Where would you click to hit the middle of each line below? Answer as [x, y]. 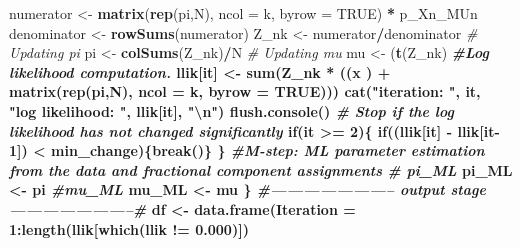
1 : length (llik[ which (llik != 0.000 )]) [129, 228]
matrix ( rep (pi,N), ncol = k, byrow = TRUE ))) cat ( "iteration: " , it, [245, 91]
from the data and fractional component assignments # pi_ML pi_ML [261, 169]
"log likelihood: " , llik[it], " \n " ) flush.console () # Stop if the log [231, 110]
